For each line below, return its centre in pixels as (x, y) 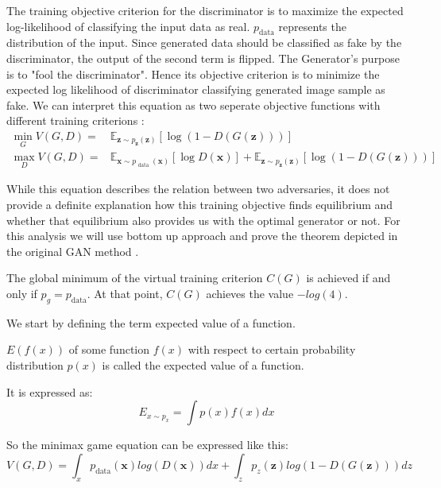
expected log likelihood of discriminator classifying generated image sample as (196, 89)
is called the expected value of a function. (203, 365)
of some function (109, 349)
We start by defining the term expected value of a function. (151, 322)
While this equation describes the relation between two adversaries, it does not (198, 189)
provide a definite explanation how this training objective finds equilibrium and (200, 205)
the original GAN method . (73, 251)
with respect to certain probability (272, 349)
